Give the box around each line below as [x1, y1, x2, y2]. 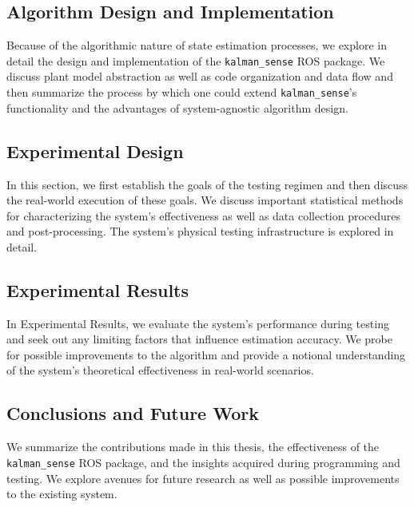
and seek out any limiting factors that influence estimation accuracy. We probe [6, 331, 392, 347]
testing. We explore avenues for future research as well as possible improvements [6, 469, 400, 486]
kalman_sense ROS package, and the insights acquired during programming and [6, 454, 400, 470]
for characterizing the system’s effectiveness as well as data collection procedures [6, 207, 401, 224]
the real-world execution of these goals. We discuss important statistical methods [6, 192, 404, 208]
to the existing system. [6, 485, 117, 502]
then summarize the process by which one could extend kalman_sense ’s [6, 84, 357, 101]
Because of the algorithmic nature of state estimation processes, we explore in [6, 37, 387, 53]
